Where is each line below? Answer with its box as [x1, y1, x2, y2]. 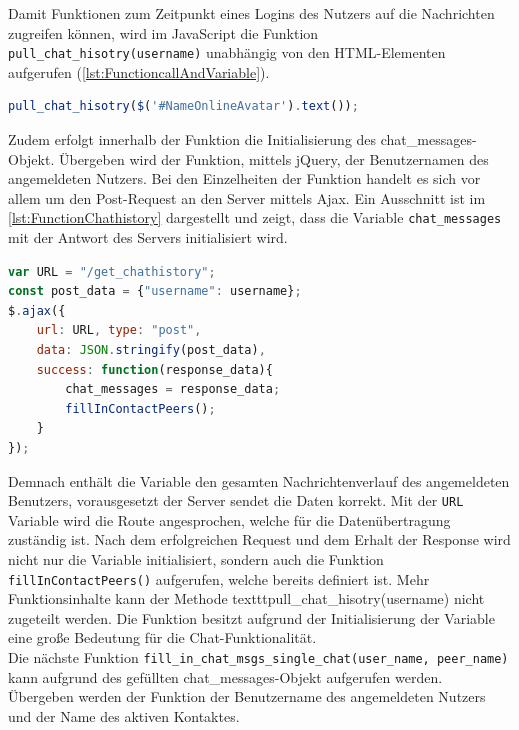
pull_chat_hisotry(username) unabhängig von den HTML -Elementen [8, 42, 446, 63]
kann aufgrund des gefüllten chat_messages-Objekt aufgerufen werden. [8, 666, 443, 687]
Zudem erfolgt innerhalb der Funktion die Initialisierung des [8, 129, 377, 150]
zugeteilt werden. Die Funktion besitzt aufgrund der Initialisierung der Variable [8, 607, 495, 628]
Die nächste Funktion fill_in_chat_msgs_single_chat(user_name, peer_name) [8, 647, 509, 668]
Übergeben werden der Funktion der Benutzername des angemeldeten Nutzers [8, 686, 486, 707]
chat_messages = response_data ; [65, 382, 281, 397]
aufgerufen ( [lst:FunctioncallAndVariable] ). [8, 61, 270, 82]
